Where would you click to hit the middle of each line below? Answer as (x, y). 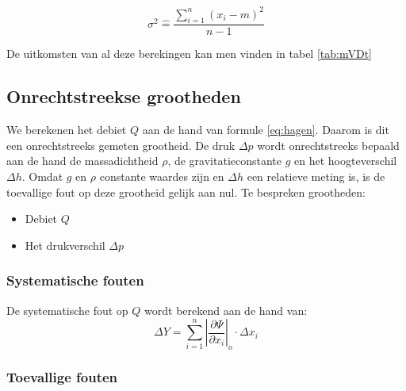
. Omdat (42, 176)
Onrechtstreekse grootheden (124, 96)
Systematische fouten (75, 280)
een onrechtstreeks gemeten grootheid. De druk (121, 145)
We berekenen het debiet (67, 130)
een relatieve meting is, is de (316, 176)
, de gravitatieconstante (225, 161)
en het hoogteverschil (346, 161)
